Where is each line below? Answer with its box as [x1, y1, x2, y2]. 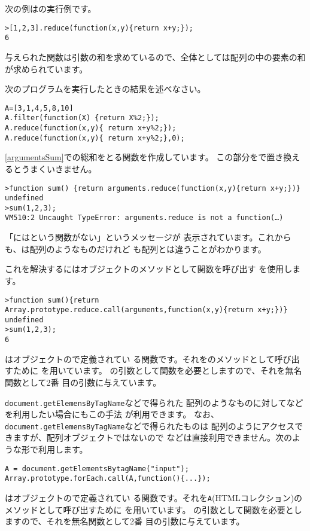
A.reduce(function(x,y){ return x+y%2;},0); [5, 133, 185, 142]
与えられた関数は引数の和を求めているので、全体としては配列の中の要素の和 [5, 50, 306, 63]
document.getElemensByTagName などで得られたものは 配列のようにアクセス [5, 419, 295, 432]
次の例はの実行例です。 [5, 2, 96, 14]
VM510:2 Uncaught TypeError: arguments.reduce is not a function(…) [5, 213, 284, 222]
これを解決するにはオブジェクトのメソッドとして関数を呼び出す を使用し [5, 263, 293, 275]
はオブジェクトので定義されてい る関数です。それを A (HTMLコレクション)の [5, 491, 303, 503]
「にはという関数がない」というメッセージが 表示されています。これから [5, 231, 291, 243]
